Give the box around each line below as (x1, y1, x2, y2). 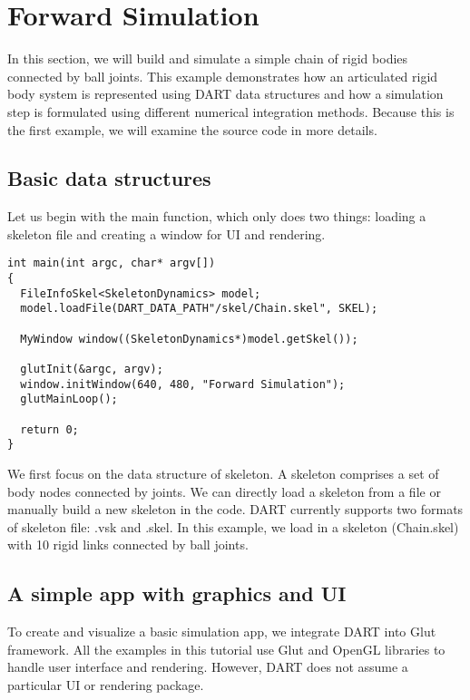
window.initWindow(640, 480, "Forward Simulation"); (20, 377, 346, 391)
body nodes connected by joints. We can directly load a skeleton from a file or (7, 481, 441, 501)
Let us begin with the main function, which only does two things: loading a (7, 207, 426, 226)
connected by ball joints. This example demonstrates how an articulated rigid (7, 66, 438, 85)
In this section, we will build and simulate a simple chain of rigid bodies (7, 49, 408, 68)
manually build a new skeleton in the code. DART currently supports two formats (7, 500, 464, 519)
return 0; (20, 423, 79, 436)
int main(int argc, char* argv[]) (7, 257, 216, 270)
